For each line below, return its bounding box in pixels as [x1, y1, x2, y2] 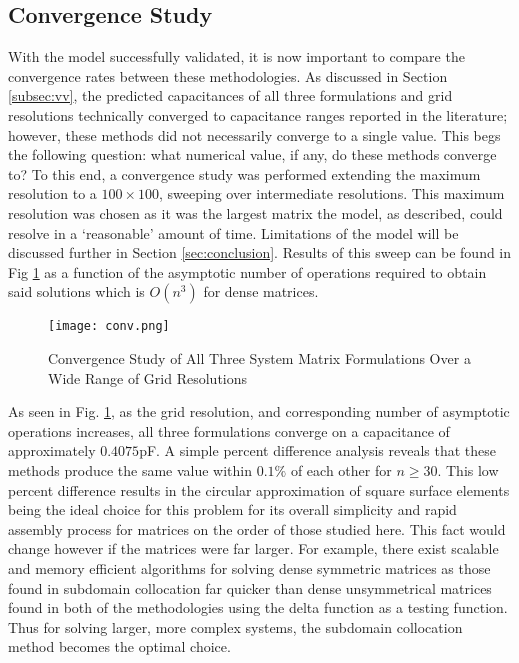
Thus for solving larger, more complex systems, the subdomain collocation [8, 616, 463, 637]
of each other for [290, 459, 392, 480]
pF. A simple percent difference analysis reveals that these [139, 440, 496, 461]
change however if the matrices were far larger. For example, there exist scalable [8, 538, 499, 559]
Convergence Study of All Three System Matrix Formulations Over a [48, 347, 471, 368]
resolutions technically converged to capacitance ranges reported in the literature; [8, 104, 508, 125]
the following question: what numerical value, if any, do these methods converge [8, 144, 497, 165]
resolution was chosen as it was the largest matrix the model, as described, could [8, 202, 503, 223]
